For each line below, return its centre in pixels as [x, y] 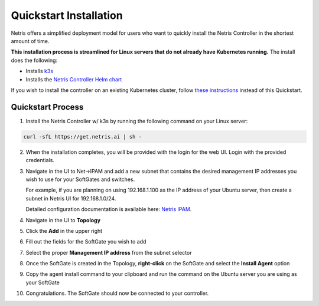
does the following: [34, 60]
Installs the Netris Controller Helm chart [74, 79]
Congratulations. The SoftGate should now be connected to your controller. [117, 293]
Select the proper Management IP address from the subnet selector [109, 252]
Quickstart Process [47, 107]
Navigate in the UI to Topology [63, 220]
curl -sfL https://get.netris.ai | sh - [82, 136]
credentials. [40, 160]
